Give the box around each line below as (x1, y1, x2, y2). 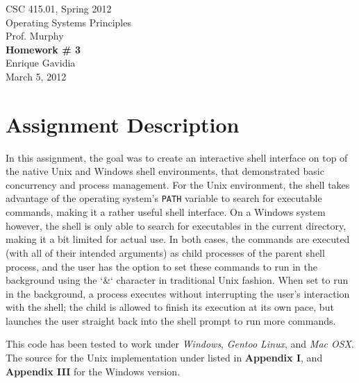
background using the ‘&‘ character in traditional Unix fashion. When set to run (6, 273, 349, 287)
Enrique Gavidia (6, 56, 76, 70)
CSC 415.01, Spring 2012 (6, 1, 112, 15)
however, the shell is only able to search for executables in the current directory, (6, 218, 347, 232)
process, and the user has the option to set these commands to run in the (6, 259, 318, 273)
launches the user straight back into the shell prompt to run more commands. (6, 313, 336, 327)
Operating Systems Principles (6, 15, 131, 29)
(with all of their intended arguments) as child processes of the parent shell (6, 245, 325, 259)
